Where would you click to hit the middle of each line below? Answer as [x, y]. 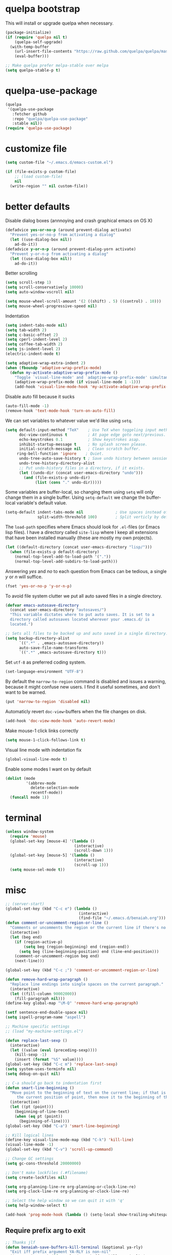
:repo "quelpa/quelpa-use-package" [50, 119]
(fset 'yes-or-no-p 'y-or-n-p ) [39, 586]
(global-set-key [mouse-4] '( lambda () [52, 841]
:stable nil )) [27, 123]
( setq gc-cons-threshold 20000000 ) [43, 1163]
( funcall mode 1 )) [30, 797]
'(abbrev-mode [41, 783]
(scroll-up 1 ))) [91, 865]
